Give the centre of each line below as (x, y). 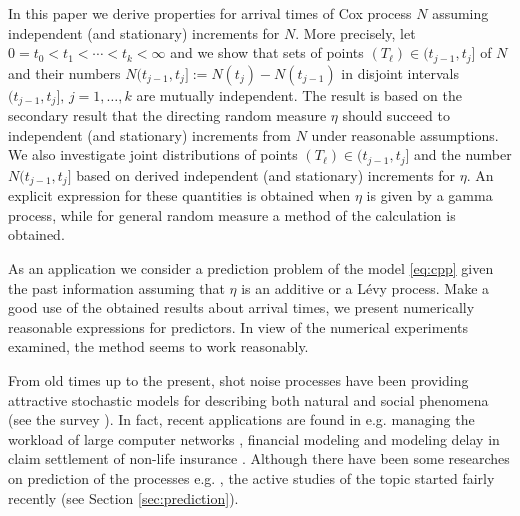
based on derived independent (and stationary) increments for (266, 174)
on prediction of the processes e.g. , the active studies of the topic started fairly (251, 477)
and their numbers (64, 72)
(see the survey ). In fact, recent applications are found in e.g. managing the (241, 419)
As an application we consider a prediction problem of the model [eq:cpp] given (251, 267)
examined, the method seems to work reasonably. (158, 346)
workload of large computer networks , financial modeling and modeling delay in (254, 438)
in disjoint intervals (400, 72)
